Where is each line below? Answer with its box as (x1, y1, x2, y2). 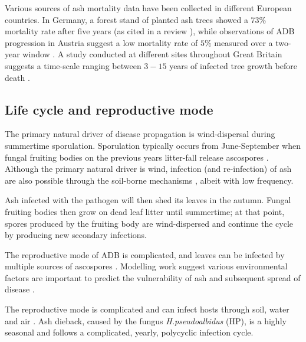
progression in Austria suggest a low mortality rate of (5, 36, 198, 48)
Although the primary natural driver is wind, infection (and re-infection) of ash (5, 162, 292, 175)
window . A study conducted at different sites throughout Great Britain (22, 48, 282, 60)
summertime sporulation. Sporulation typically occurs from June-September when (5, 139, 301, 151)
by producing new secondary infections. (5, 229, 147, 241)
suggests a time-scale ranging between (5, 59, 142, 71)
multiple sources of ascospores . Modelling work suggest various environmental (5, 260, 288, 272)
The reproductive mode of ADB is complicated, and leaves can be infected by (5, 248, 285, 260)
